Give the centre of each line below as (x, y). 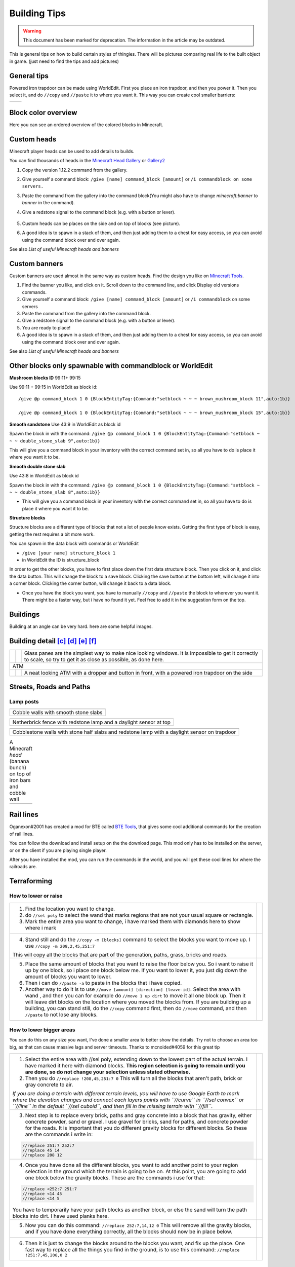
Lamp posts (24, 702)
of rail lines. (22, 834)
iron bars (20, 780)
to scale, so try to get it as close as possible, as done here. (94, 659)
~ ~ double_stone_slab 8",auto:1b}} (55, 492)
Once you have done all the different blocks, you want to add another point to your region (132, 1165)
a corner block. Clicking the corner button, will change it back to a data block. (90, 583)
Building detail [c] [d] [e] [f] (53, 641)
